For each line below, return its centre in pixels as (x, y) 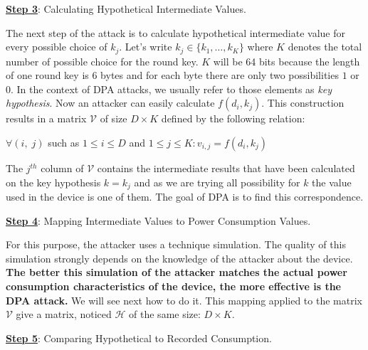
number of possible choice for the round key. (102, 61)
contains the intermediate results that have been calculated (226, 168)
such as (64, 143)
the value (332, 182)
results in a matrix (46, 118)
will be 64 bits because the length (286, 61)
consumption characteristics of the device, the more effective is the (173, 286)
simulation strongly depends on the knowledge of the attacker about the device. (179, 258)
